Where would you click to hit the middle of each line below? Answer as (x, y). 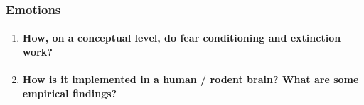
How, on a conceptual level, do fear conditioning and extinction (182, 38)
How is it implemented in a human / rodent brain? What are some (191, 79)
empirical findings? (70, 93)
